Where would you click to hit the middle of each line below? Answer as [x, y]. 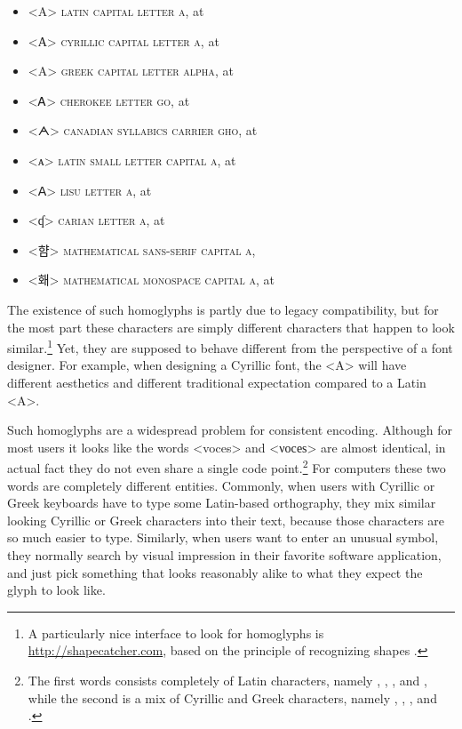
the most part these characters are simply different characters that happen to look [231, 327]
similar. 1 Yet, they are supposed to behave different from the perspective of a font [230, 346]
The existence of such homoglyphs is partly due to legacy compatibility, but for [223, 309]
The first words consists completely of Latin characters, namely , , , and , [227, 680]
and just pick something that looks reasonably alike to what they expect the [215, 572]
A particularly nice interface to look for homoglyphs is [176, 633]
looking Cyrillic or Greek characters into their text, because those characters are [226, 520]
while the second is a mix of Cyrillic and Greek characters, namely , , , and [232, 697]
